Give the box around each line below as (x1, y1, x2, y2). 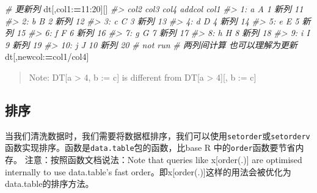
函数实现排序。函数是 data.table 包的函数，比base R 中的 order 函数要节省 (5, 141, 296, 154)
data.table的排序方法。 (5, 177, 94, 190)
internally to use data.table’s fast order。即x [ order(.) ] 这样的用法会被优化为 (5, 165, 291, 178)
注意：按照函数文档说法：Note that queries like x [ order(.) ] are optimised (24, 153, 302, 166)
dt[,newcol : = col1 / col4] (5, 50, 89, 63)
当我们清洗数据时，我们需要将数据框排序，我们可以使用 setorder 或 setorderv (5, 129, 310, 142)
